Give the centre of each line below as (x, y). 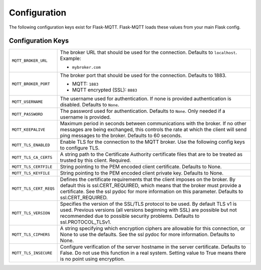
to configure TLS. (80, 148)
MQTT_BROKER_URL (30, 61)
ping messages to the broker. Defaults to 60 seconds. (121, 135)
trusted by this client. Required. (96, 161)
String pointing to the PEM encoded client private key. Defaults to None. (142, 173)
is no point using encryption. (93, 259)
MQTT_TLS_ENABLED (31, 145)
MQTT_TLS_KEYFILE (31, 173)
